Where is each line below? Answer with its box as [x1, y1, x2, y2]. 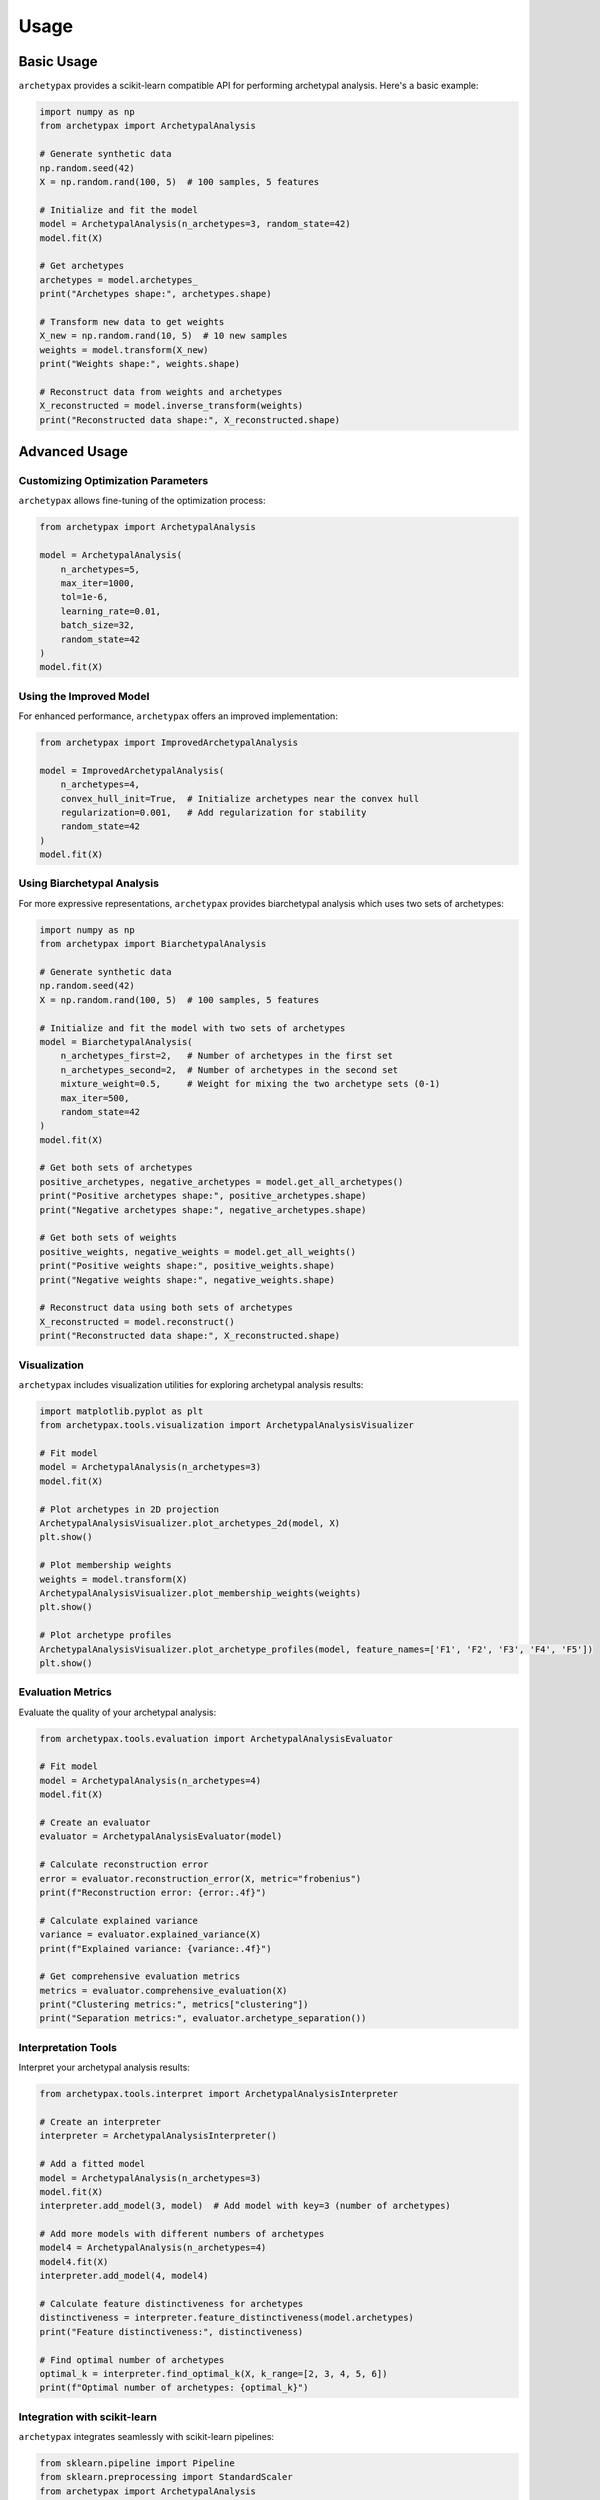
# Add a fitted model [39, 2158, 146, 2170]
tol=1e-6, [60, 591, 109, 603]
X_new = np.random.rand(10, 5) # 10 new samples [39, 330, 288, 342]
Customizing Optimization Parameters [18, 474, 209, 488]
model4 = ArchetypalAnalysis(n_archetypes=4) [39, 2242, 267, 2254]
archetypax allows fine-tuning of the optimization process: [18, 495, 266, 507]
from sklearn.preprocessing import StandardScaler [39, 2471, 294, 2483]
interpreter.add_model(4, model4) [39, 2270, 209, 2282]
